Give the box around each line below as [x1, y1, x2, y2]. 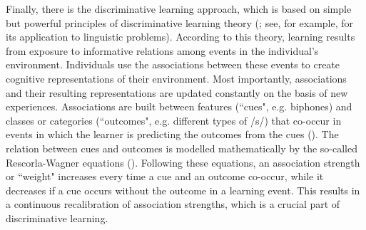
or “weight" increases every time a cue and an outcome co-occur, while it [6, 169, 324, 184]
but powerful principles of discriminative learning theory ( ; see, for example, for [6, 15, 354, 30]
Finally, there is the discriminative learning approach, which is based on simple [6, 1, 352, 16]
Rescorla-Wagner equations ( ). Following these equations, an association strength [6, 155, 360, 169]
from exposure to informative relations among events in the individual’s [6, 43, 319, 58]
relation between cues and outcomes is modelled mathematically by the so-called [6, 140, 358, 155]
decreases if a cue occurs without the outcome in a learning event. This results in [6, 182, 360, 197]
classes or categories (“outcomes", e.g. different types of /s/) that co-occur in [6, 113, 342, 127]
